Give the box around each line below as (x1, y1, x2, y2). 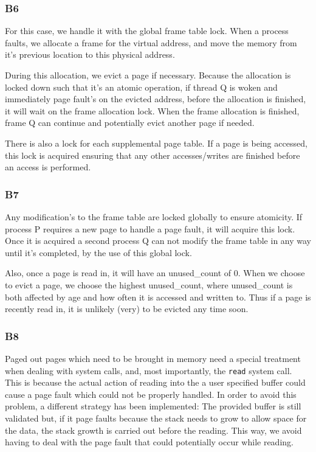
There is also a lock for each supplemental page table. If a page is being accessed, (5, 136, 307, 149)
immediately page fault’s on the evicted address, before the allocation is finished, (5, 92, 306, 105)
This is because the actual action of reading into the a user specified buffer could (5, 376, 306, 389)
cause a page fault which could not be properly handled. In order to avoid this (5, 388, 297, 400)
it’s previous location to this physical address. (5, 48, 175, 61)
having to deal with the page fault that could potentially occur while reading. (5, 436, 294, 448)
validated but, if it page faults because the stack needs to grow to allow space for (5, 411, 307, 424)
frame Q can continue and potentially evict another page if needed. (5, 116, 255, 129)
